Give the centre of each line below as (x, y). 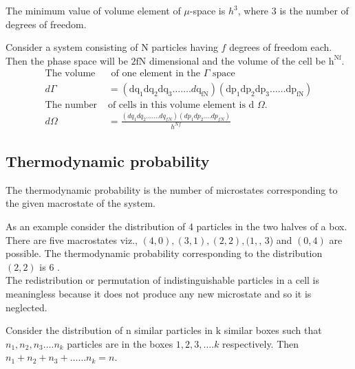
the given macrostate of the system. (81, 203)
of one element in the (156, 74)
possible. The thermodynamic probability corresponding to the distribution (164, 253)
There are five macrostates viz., (72, 239)
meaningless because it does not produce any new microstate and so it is (159, 294)
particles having (185, 47)
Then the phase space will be (67, 60)
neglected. (26, 307)
